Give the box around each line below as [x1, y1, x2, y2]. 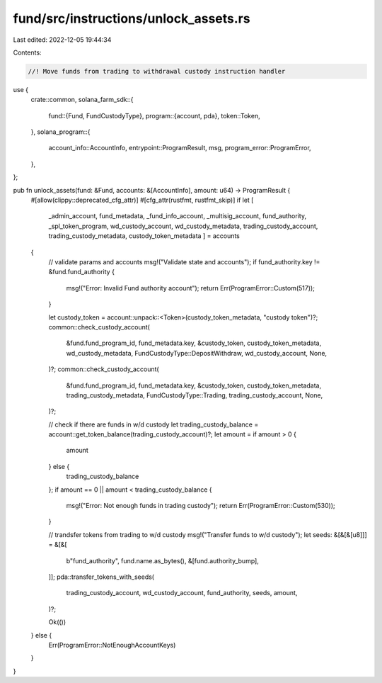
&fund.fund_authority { [48, 268, 115, 276]
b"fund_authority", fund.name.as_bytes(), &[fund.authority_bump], [66, 556, 260, 565]
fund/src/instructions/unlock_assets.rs [13, 11, 250, 26]
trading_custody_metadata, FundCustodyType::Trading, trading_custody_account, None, [66, 390, 323, 400]
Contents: [13, 48, 42, 57]
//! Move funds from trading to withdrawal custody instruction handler [28, 67, 286, 75]
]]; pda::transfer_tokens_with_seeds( [48, 572, 155, 581]
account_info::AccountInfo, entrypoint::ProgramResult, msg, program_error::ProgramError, [48, 144, 311, 152]
